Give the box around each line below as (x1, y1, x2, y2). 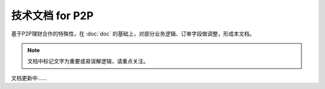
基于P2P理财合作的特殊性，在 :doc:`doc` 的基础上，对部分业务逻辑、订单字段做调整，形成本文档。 (11, 30, 255, 37)
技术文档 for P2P (11, 9, 94, 22)
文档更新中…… (11, 74, 48, 81)
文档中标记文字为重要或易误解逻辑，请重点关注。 (27, 58, 149, 65)
